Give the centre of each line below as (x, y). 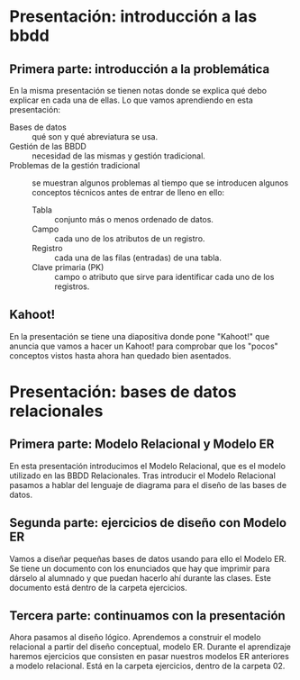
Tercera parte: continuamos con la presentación (147, 616)
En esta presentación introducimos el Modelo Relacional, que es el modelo (148, 466)
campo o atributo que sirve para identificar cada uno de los (164, 277)
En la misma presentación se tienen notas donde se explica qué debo (138, 91)
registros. (72, 286)
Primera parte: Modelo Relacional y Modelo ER (142, 444)
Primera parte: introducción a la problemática (140, 69)
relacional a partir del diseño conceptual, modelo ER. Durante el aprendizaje (150, 647)
